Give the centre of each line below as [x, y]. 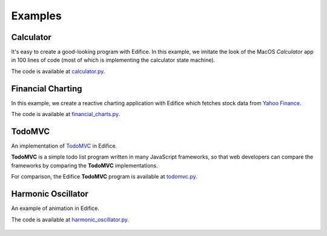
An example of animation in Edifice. [55, 208]
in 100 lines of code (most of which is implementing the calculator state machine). [113, 60]
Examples [36, 16]
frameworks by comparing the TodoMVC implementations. [84, 165]
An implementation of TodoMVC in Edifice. [64, 146]
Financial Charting [47, 89]
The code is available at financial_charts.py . [66, 114]
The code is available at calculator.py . [58, 71]
